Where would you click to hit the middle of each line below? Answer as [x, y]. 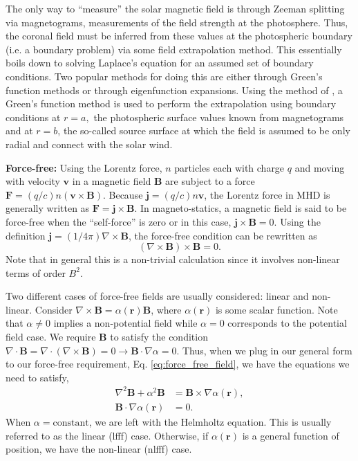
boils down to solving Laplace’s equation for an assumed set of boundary [160, 63]
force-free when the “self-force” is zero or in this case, [119, 221]
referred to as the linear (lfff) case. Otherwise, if [107, 435]
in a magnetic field [112, 181]
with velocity [33, 181]
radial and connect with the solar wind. [89, 144]
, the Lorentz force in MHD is [267, 194]
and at [19, 130]
